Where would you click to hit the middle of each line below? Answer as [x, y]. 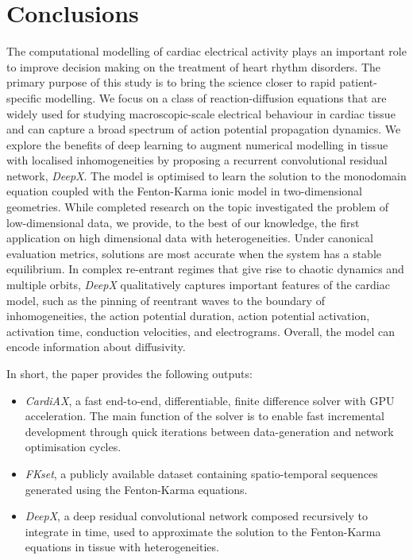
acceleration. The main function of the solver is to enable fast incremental [205, 416]
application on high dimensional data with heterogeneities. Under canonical [190, 238]
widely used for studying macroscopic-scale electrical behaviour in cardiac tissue [201, 113]
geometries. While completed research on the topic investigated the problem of [198, 207]
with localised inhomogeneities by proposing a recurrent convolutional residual [197, 160]
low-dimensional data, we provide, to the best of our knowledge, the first [183, 222]
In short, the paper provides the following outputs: [129, 373]
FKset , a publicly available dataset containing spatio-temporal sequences [201, 473]
